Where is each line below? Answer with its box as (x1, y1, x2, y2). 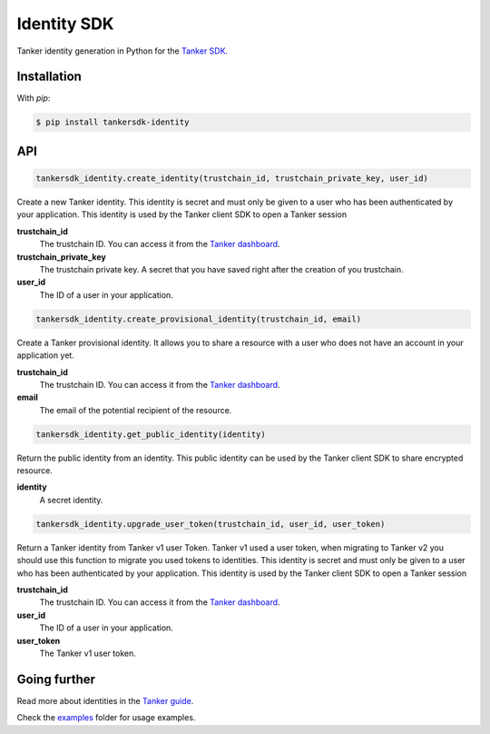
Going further (16, 671, 95, 687)
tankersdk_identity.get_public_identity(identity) (35, 429, 267, 440)
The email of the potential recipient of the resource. (39, 404, 232, 415)
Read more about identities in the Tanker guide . (16, 695, 194, 706)
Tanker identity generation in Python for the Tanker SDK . (16, 45, 229, 56)
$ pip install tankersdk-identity (35, 117, 190, 127)
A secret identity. (39, 494, 103, 505)
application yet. (16, 350, 74, 361)
